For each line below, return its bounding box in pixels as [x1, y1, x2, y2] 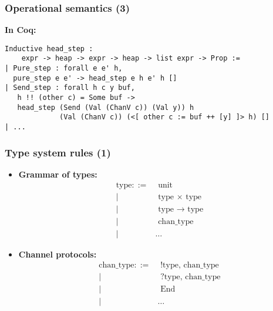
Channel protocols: [18, 248, 97, 260]
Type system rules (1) [5, 145, 111, 159]
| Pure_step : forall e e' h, [5, 64, 123, 73]
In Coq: [5, 24, 36, 36]
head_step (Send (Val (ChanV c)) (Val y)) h [17, 103, 194, 112]
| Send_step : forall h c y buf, [5, 83, 135, 92]
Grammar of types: [18, 168, 97, 180]
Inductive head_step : [5, 44, 93, 53]
